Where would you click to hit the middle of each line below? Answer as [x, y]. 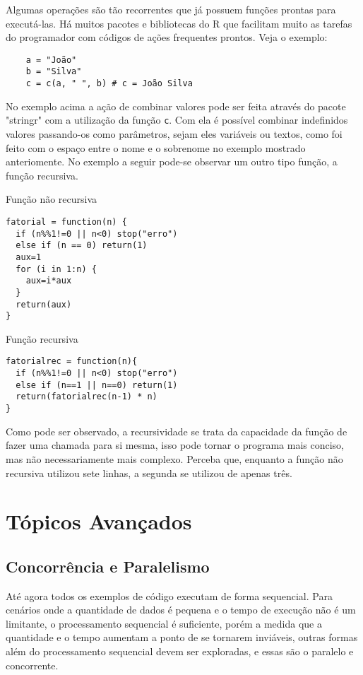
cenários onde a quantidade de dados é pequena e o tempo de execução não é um [181, 610]
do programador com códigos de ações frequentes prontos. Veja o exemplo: [167, 37]
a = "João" [51, 60]
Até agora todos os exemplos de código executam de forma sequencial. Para [169, 595]
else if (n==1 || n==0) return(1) [97, 385]
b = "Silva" [54, 72]
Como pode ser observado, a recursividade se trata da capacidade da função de [177, 431]
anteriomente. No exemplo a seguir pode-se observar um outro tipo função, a [172, 162]
